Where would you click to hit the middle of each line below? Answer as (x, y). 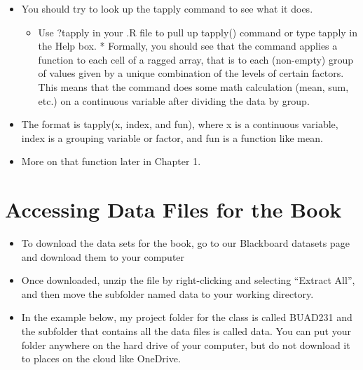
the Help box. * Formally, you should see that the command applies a (188, 46)
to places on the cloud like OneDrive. (101, 358)
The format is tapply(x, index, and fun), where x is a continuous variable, (180, 124)
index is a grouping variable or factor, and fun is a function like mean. (172, 137)
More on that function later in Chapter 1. (111, 161)
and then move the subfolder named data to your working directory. (167, 293)
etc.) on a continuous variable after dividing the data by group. (174, 100)
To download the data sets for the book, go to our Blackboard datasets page (185, 243)
